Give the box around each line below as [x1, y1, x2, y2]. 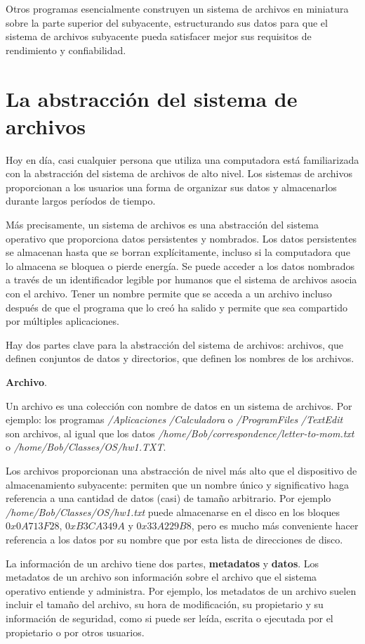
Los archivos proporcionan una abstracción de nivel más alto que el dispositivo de [6, 463, 357, 477]
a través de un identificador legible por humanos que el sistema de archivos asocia [6, 272, 357, 287]
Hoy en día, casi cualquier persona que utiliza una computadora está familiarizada [6, 152, 359, 167]
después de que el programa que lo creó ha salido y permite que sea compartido [6, 300, 347, 314]
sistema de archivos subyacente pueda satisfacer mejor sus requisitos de [6, 29, 312, 44]
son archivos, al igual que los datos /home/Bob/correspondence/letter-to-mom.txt [6, 425, 354, 440]
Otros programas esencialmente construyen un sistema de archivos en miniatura [6, 1, 349, 15]
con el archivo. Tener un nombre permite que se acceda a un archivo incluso [6, 286, 332, 301]
